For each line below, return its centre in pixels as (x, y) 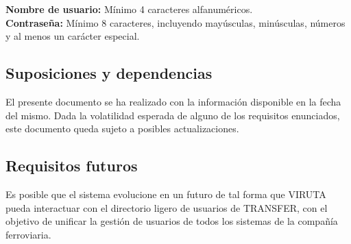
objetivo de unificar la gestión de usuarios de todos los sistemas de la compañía (172, 221)
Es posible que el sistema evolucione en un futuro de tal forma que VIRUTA (166, 194)
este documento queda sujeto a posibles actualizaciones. (122, 129)
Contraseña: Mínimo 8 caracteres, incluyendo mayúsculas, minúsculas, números (175, 22)
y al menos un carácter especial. (73, 36)
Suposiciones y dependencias (109, 73)
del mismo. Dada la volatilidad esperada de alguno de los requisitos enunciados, (173, 115)
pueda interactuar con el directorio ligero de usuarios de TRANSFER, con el (167, 207)
